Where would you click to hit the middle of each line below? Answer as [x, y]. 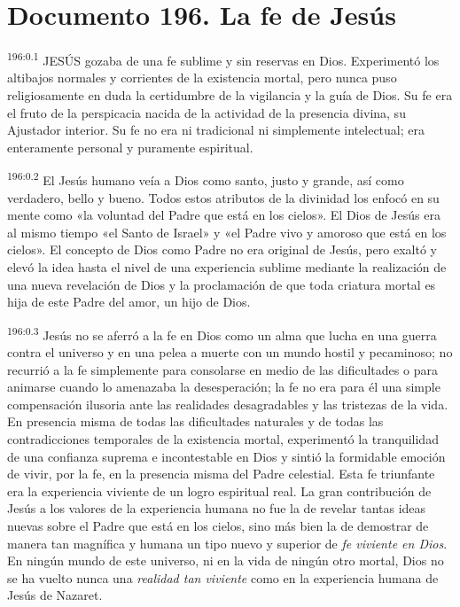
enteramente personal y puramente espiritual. [130, 147]
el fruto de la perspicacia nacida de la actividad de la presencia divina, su [207, 112]
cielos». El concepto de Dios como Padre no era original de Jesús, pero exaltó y [222, 249]
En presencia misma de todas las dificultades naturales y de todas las [195, 421]
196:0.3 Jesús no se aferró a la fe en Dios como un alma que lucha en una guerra [222, 333]
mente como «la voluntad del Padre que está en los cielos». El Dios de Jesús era [224, 215]
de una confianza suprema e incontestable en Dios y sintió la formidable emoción [226, 456]
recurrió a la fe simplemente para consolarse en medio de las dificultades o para [222, 369]
